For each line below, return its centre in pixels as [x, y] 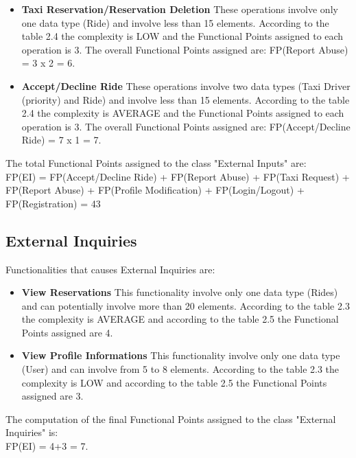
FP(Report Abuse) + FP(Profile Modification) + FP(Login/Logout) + [155, 190]
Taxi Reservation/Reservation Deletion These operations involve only [180, 9]
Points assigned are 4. [67, 332]
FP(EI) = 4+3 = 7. [47, 446]
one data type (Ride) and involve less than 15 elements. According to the [175, 22]
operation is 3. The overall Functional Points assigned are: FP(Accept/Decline [186, 126]
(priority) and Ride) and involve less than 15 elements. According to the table [186, 99]
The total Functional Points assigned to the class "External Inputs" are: [156, 162]
